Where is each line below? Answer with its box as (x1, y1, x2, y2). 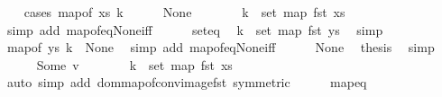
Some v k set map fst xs (36, 55, 233, 74)
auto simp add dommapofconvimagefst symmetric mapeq (6, 73, 367, 92)
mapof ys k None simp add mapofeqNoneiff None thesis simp (6, 38, 435, 57)
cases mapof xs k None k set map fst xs (23, 3, 345, 21)
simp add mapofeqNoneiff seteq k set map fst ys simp (6, 20, 383, 39)
